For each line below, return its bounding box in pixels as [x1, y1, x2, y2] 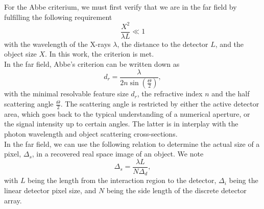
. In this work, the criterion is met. [45, 48, 154, 59]
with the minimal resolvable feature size [4, 88, 129, 99]
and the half [211, 88, 250, 99]
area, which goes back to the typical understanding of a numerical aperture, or [4, 108, 250, 119]
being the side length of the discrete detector [106, 185, 247, 195]
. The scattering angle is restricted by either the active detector [60, 98, 259, 109]
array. [4, 195, 22, 205]
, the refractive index [137, 88, 203, 99]
